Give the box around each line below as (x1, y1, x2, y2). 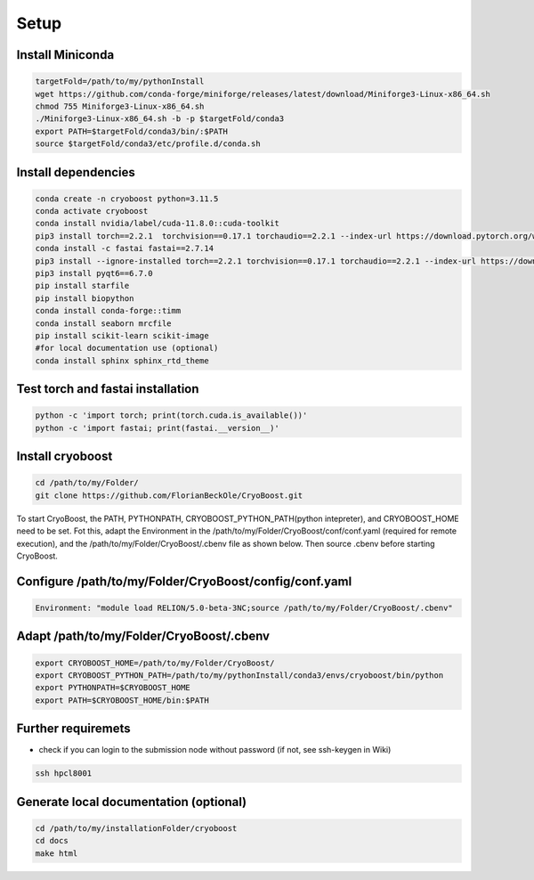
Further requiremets (16, 721, 131, 737)
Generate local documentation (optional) (16, 794, 247, 810)
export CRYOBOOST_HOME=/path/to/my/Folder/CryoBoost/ (35, 657, 275, 668)
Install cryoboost (16, 449, 113, 464)
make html (35, 848, 78, 859)
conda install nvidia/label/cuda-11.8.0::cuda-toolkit (35, 218, 279, 229)
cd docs (35, 835, 69, 846)
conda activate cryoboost (35, 206, 149, 216)
